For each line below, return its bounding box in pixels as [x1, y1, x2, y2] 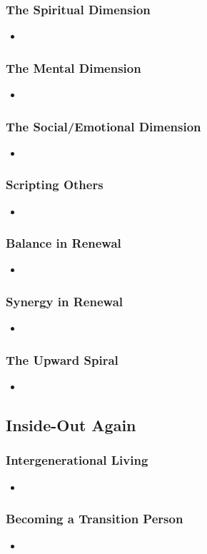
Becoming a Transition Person [6, 510, 183, 528]
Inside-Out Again [6, 414, 136, 436]
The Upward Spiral [6, 351, 118, 368]
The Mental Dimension [6, 59, 141, 76]
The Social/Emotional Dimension [6, 117, 201, 135]
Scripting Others [6, 176, 103, 193]
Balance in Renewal [6, 234, 121, 252]
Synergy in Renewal [6, 292, 123, 310]
